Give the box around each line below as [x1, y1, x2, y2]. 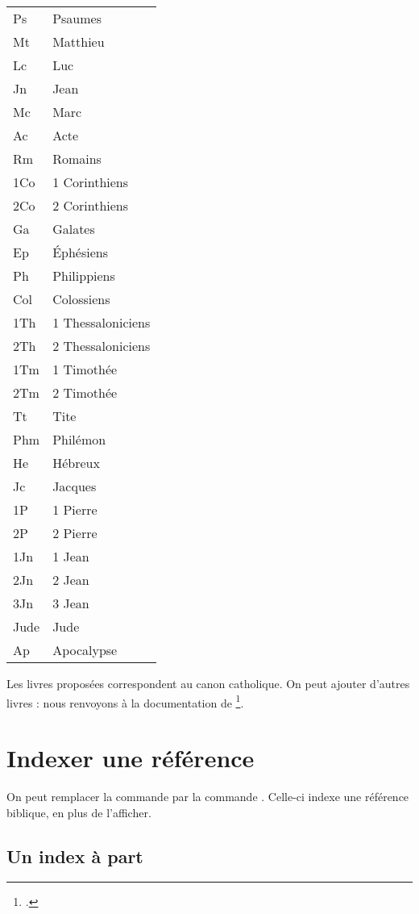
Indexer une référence [6, 741, 255, 774]
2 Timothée [52, 383, 118, 402]
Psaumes [52, 9, 102, 27]
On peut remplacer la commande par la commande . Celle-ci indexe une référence [6, 787, 409, 804]
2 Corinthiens [52, 196, 129, 215]
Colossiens [52, 290, 110, 308]
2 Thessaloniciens [52, 336, 151, 355]
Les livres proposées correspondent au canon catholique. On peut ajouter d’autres [6, 675, 410, 691]
